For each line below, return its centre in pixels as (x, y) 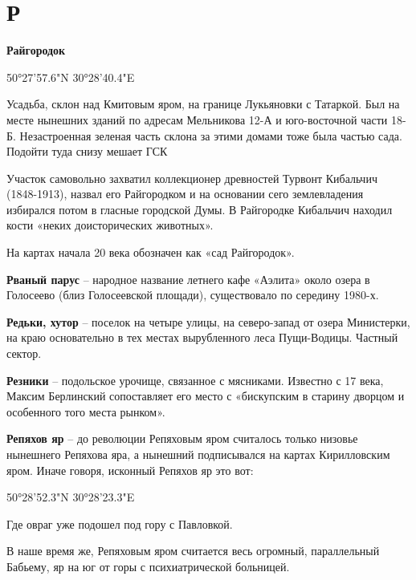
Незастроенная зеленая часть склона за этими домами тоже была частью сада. (211, 135)
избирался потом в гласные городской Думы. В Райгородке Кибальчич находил (200, 209)
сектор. (24, 353)
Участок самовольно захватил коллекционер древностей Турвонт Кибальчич (192, 178)
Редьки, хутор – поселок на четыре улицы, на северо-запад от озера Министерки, (208, 321)
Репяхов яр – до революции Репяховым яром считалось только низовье (182, 438)
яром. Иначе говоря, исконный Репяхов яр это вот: (130, 470)
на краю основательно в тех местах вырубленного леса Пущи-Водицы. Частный (202, 337)
